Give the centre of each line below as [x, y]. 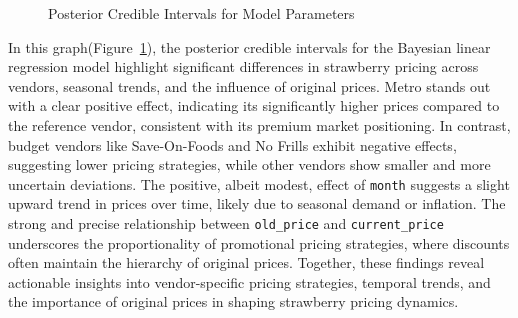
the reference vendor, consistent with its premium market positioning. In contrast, [259, 124]
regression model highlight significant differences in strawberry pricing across [243, 66]
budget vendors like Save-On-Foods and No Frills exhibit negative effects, [232, 144]
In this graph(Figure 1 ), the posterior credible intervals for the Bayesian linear [249, 46]
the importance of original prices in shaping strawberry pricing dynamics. [233, 301]
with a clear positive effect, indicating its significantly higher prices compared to [254, 105]
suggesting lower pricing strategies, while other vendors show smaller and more [249, 164]
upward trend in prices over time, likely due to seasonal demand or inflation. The [257, 203]
